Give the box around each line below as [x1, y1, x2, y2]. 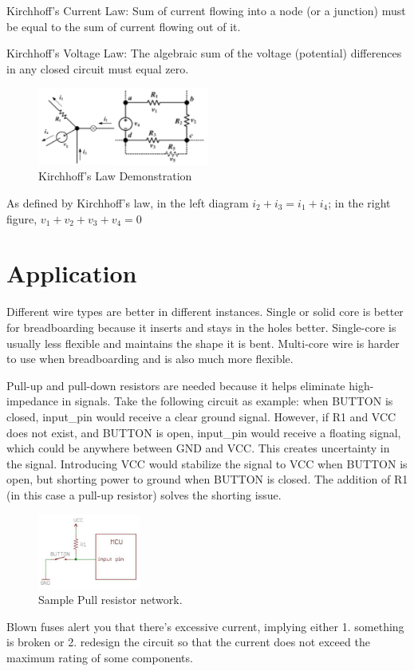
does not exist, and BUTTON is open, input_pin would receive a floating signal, [6, 424, 401, 440]
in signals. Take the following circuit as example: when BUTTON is [61, 393, 393, 409]
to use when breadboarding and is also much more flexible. [6, 350, 294, 367]
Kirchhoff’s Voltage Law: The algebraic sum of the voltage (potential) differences [6, 45, 402, 61]
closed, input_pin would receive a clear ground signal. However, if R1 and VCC [6, 408, 396, 424]
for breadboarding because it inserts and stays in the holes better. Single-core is [6, 318, 396, 335]
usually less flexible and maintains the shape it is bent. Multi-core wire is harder [6, 334, 400, 351]
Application [6, 257, 137, 290]
